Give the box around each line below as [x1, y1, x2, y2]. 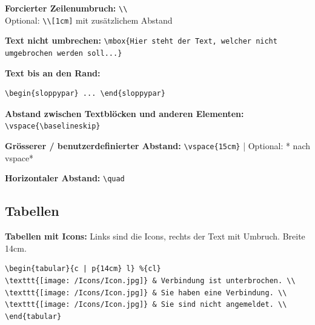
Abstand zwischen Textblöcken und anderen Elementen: [5, 107, 244, 119]
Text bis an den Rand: [5, 66, 101, 79]
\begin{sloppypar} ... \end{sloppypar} [5, 89, 165, 98]
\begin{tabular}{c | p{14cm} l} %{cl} [5, 264, 161, 273]
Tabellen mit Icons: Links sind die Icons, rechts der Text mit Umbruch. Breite [5, 230, 305, 243]
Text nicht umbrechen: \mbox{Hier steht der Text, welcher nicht [5, 34, 277, 47]
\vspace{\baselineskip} [5, 122, 101, 131]
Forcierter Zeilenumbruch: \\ [5, 2, 128, 14]
